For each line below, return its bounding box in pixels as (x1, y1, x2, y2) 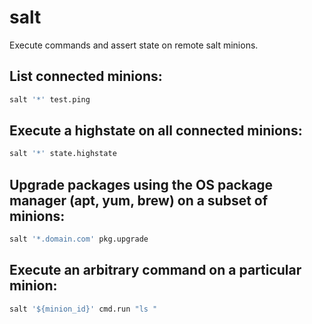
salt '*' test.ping (9, 94, 91, 105)
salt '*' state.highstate (9, 149, 117, 159)
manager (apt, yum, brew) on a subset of (9, 192, 269, 209)
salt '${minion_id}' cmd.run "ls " (9, 304, 158, 314)
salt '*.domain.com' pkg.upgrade (9, 234, 149, 245)
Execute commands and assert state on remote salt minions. (9, 39, 259, 51)
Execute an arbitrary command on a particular (9, 262, 302, 279)
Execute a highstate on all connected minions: (9, 122, 303, 140)
